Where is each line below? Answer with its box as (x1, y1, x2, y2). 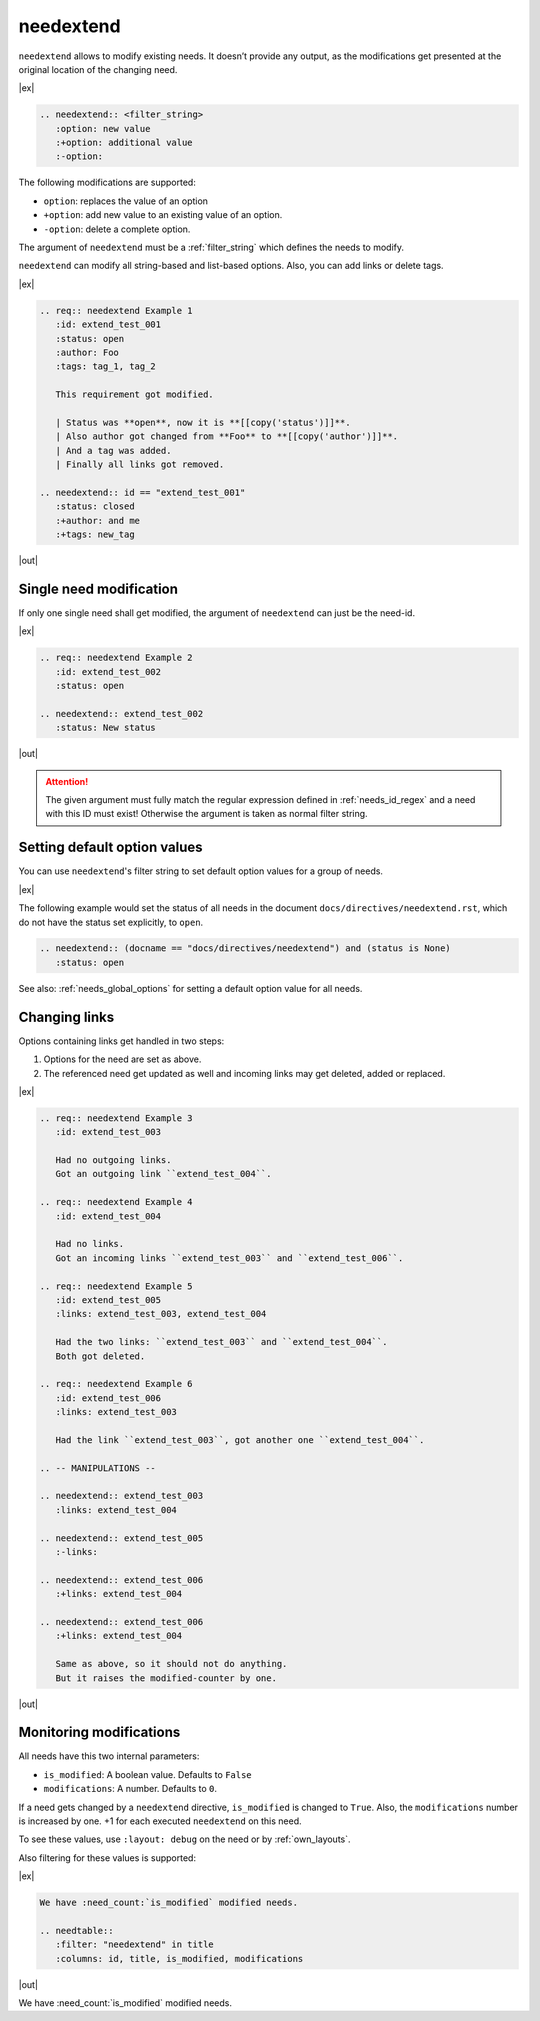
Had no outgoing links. (55, 1155, 172, 1166)
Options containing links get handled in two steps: (18, 1035, 225, 1047)
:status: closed (55, 501, 135, 512)
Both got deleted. (55, 1350, 146, 1362)
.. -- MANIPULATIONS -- (39, 1462, 157, 1474)
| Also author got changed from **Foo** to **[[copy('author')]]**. (55, 431, 399, 442)
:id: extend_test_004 (55, 1210, 162, 1222)
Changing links (18, 1008, 115, 1025)
